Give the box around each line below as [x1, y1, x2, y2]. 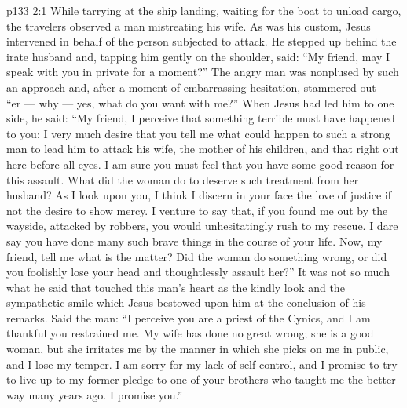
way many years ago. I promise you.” [6, 386, 183, 403]
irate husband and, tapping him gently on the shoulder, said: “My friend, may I [6, 48, 390, 64]
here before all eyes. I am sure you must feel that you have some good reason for [6, 155, 394, 172]
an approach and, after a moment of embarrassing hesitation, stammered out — [6, 78, 391, 95]
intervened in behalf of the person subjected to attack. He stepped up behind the [6, 33, 397, 49]
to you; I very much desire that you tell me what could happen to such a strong [6, 125, 390, 141]
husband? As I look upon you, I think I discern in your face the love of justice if [6, 187, 392, 203]
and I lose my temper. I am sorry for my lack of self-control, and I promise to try [6, 355, 398, 372]
